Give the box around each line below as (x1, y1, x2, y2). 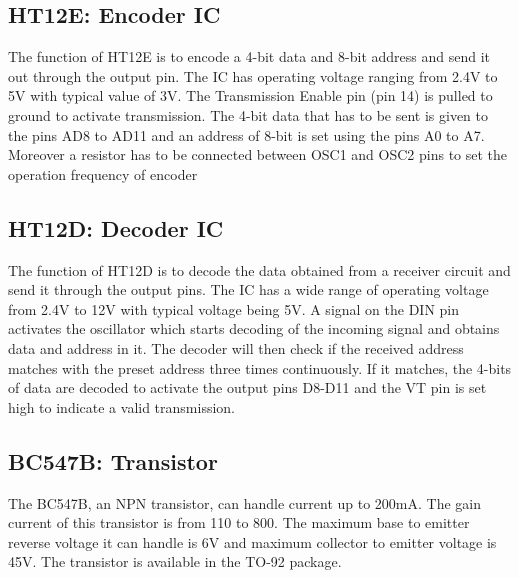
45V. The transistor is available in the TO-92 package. (8, 551, 342, 572)
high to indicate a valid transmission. (8, 396, 236, 417)
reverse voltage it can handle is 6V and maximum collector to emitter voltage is (8, 531, 497, 552)
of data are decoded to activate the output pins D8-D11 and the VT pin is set (8, 377, 487, 398)
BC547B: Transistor (8, 445, 218, 476)
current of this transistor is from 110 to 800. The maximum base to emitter (8, 512, 470, 533)
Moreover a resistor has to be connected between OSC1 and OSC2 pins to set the (8, 144, 508, 165)
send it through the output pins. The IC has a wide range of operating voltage (8, 279, 489, 300)
